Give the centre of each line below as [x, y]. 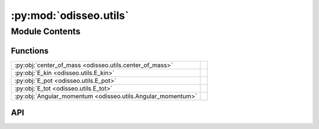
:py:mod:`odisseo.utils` [70, 15]
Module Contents [46, 31]
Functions [30, 51]
